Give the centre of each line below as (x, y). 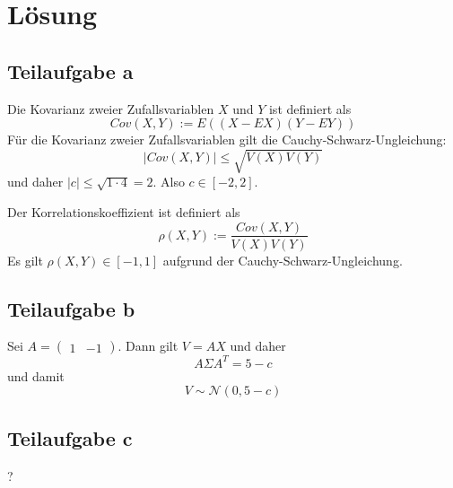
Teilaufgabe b (71, 308)
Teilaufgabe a (70, 70)
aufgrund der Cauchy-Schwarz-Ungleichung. (283, 260)
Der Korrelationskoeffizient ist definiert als (124, 211)
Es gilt (25, 260)
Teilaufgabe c (70, 437)
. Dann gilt (148, 346)
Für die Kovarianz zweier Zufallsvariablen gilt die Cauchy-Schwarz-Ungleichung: (227, 139)
